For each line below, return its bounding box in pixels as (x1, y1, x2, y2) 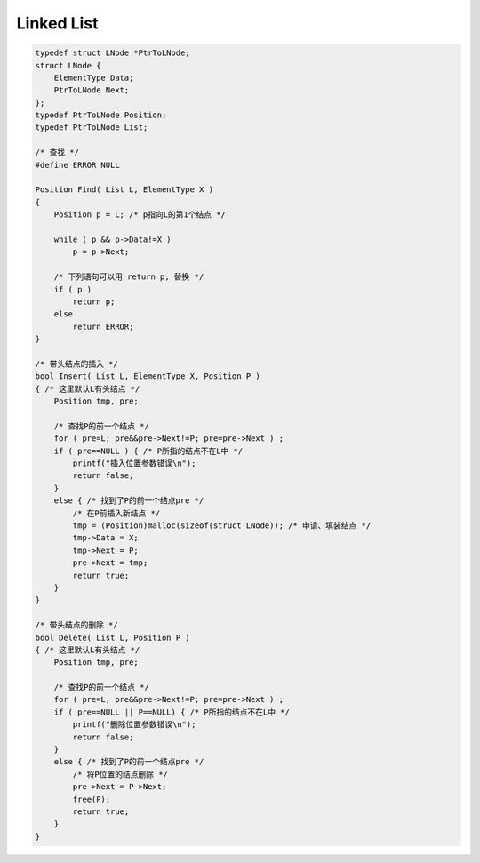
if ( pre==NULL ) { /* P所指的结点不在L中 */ (53, 445, 244, 456)
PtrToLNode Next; (53, 85, 130, 95)
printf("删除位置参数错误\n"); (72, 720, 196, 730)
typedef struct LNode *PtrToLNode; (35, 48, 190, 58)
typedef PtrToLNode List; (35, 123, 148, 132)
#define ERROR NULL (35, 160, 120, 170)
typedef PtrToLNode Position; (35, 110, 167, 120)
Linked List (16, 13, 99, 33)
